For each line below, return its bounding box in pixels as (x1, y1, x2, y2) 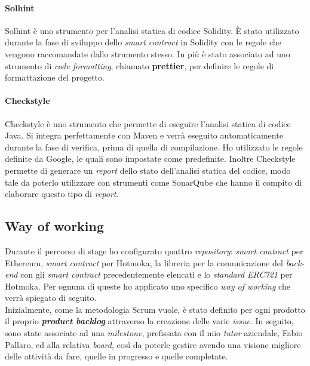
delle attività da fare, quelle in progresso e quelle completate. (5, 350, 228, 362)
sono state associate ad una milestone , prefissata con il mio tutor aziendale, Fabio (5, 327, 303, 339)
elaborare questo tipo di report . (5, 187, 119, 200)
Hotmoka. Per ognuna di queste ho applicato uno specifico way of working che (5, 279, 290, 292)
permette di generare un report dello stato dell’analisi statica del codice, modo (5, 164, 291, 176)
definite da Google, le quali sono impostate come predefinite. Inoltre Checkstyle (5, 152, 296, 165)
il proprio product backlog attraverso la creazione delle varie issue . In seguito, (5, 315, 294, 327)
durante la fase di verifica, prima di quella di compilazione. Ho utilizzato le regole (5, 140, 303, 153)
